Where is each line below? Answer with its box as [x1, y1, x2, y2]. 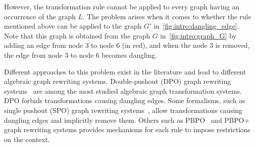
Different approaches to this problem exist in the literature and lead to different [4, 66, 246, 76]
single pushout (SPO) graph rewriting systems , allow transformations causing [4, 105, 243, 115]
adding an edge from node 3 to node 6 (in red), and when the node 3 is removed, [4, 40, 250, 50]
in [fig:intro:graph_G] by [160, 30, 237, 40]
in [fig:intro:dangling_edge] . [153, 21, 239, 31]
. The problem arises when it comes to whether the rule [83, 11, 252, 21]
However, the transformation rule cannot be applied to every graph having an [4, 1, 240, 11]
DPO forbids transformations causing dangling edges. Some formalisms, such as [4, 95, 245, 106]
